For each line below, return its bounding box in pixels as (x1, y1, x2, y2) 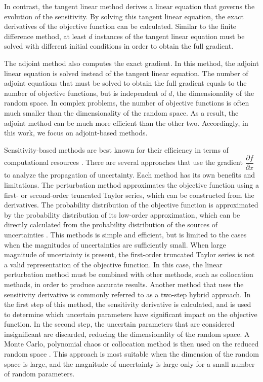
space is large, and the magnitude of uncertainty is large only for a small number (4, 358, 255, 369)
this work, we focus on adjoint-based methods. (4, 127, 148, 138)
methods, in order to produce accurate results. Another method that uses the (4, 279, 244, 289)
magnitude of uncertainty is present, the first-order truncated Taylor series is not (4, 249, 255, 260)
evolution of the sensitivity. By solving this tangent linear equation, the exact (4, 11, 244, 21)
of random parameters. (4, 368, 75, 379)
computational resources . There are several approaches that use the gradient (4, 157, 243, 167)
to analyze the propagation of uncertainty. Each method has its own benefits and (4, 169, 255, 180)
